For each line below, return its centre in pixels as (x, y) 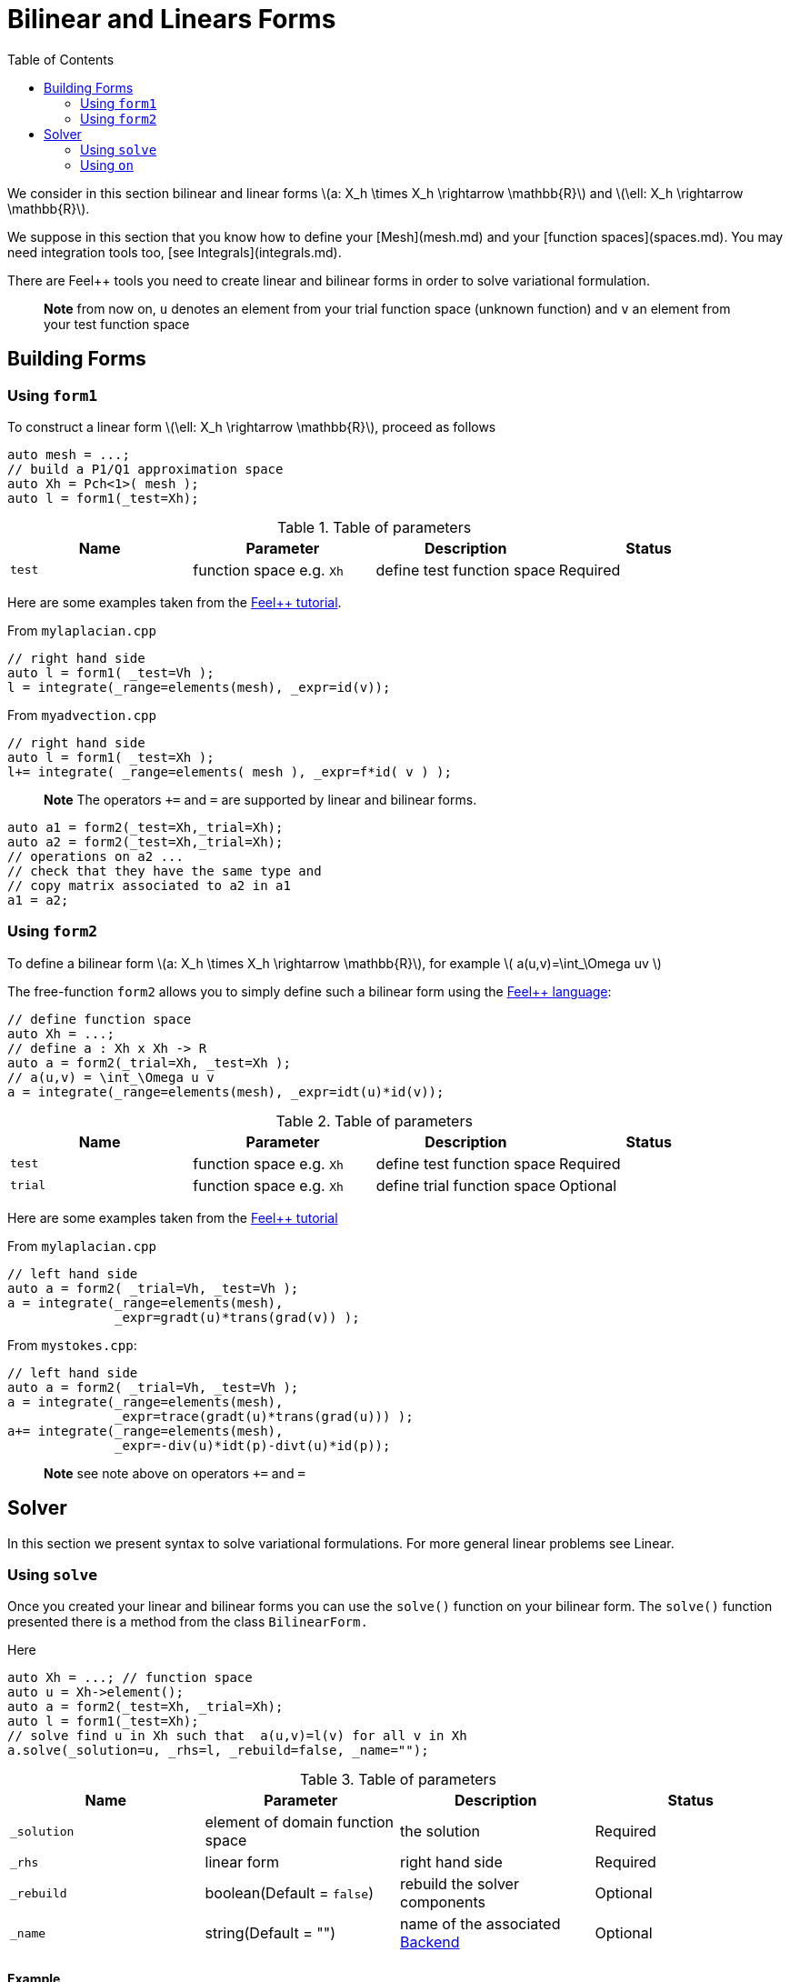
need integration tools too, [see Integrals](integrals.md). (175, 252)
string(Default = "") (270, 1933)
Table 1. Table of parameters (375, 527)
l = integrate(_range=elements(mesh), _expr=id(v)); (199, 687)
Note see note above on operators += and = (175, 1473)
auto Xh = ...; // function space (130, 1678)
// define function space (100, 1019)
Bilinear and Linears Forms (172, 19)
